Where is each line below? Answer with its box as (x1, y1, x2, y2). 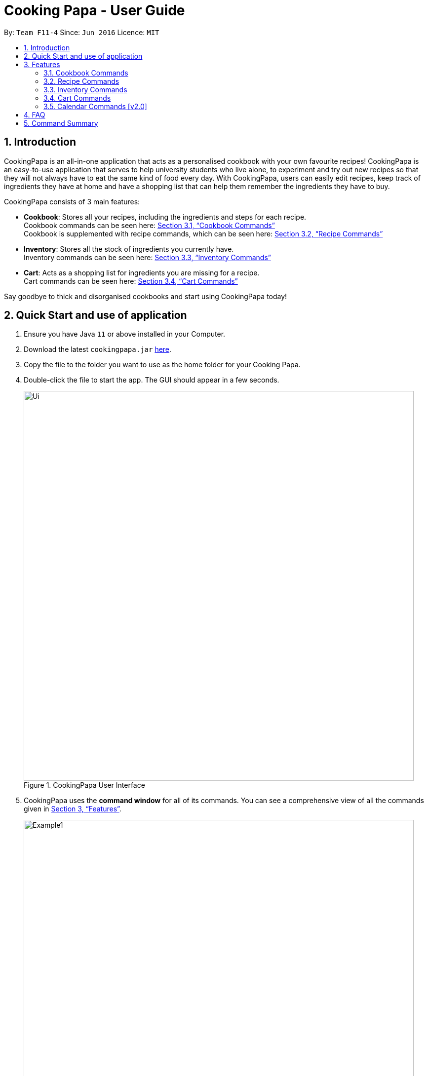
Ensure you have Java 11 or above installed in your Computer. (24, 330, 226, 339)
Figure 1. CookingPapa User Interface (24, 781, 145, 790)
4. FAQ (24, 110, 45, 119)
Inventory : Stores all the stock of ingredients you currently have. (24, 244, 234, 253)
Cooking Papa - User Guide (4, 2, 185, 19)
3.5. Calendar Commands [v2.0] (43, 102, 147, 111)
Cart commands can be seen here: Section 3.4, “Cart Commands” (24, 276, 238, 285)
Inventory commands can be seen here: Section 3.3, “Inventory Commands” (24, 253, 271, 262)
